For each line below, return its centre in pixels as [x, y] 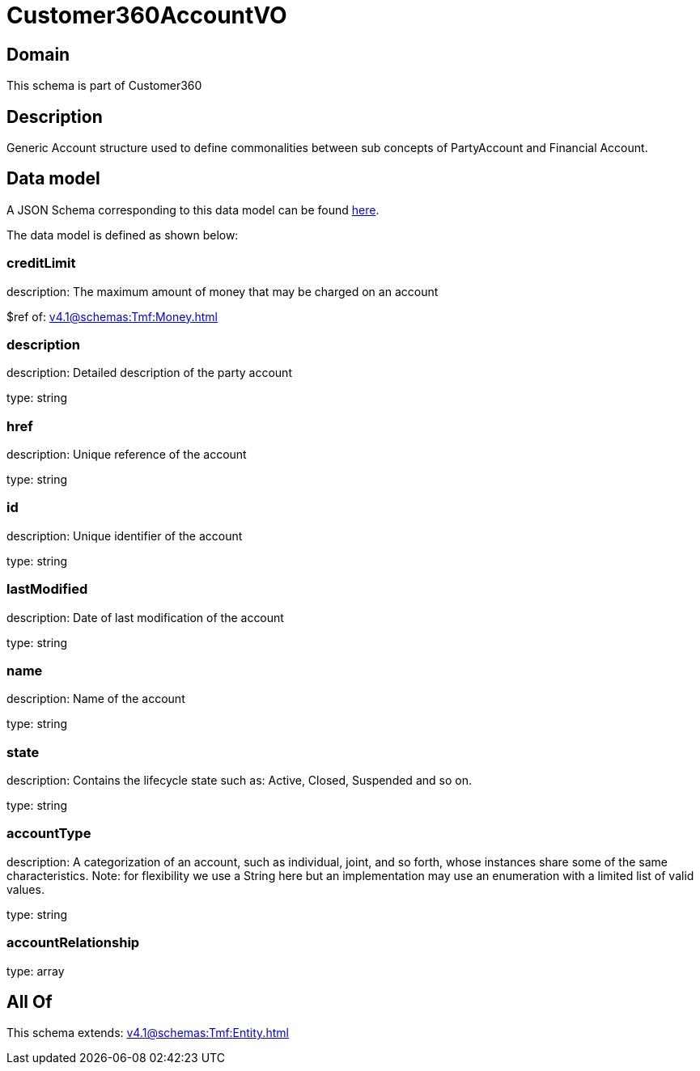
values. [25, 889]
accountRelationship [73, 943]
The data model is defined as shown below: [123, 235]
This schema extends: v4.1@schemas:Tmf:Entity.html [148, 1033]
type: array [36, 971]
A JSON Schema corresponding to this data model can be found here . [193, 210]
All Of [30, 1002]
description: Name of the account [96, 699]
